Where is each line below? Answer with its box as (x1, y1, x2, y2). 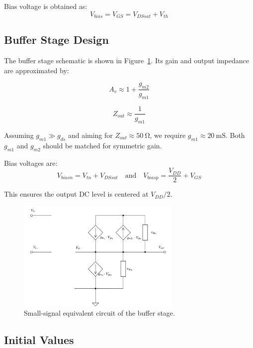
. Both (225, 129, 245, 140)
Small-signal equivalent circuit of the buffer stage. (24, 308, 175, 318)
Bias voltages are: (4, 157, 58, 168)
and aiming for (68, 129, 113, 140)
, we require (150, 129, 186, 140)
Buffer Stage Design (4, 32, 109, 47)
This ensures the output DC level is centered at (4, 189, 149, 199)
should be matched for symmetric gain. (43, 140, 162, 150)
